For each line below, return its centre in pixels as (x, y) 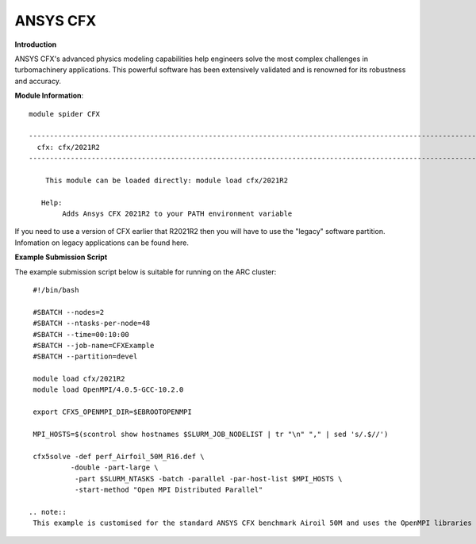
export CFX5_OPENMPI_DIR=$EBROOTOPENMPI (112, 412)
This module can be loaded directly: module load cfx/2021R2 (167, 180)
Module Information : (49, 96)
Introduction (36, 44)
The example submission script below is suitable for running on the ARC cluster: (146, 272)
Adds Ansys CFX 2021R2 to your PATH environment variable (177, 214)
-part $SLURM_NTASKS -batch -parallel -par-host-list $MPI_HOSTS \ (208, 479)
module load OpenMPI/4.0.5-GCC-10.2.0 (108, 390)
